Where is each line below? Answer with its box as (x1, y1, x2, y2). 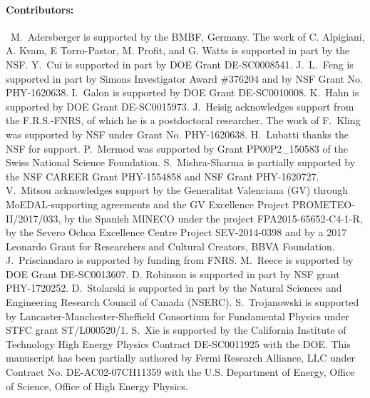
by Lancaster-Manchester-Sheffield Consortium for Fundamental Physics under (6, 308, 349, 323)
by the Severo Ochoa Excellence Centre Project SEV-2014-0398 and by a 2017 (6, 225, 347, 240)
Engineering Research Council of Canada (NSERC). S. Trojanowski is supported (6, 295, 359, 310)
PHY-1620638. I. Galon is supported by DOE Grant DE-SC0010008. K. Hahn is (6, 85, 359, 100)
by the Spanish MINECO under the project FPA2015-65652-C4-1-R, (64, 210, 363, 225)
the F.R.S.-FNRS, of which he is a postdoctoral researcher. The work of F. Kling (6, 113, 361, 128)
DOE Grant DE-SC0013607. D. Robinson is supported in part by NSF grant (6, 266, 340, 281)
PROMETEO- (292, 196, 355, 211)
